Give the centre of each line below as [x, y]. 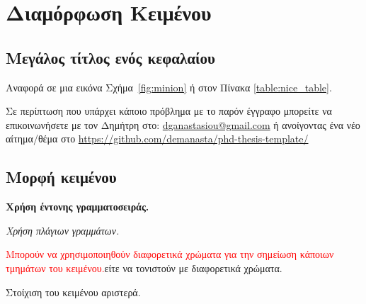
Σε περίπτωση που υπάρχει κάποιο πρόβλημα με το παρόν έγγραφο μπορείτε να [169, 111]
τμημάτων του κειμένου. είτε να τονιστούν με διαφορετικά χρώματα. [144, 268]
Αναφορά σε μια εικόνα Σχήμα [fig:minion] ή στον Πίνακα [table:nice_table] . [169, 87]
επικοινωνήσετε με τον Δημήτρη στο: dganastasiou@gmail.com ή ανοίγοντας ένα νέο [183, 124]
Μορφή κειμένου [61, 177]
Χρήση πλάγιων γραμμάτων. [63, 230]
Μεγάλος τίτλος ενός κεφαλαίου [110, 57]
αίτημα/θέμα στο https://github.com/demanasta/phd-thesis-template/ [157, 139]
